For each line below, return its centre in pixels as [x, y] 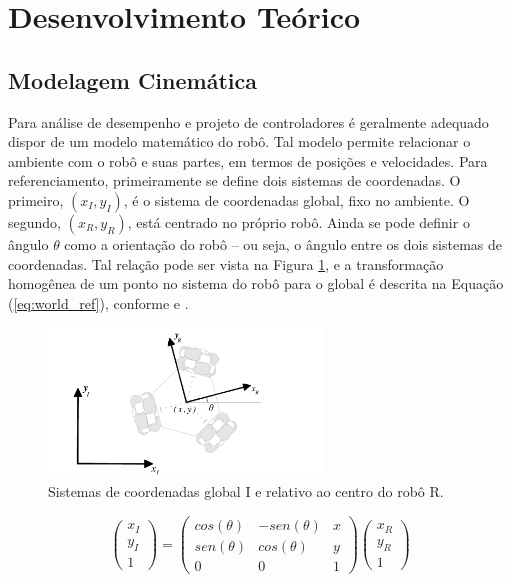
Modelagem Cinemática [132, 79]
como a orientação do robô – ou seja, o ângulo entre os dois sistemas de [283, 243]
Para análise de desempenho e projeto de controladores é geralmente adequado [248, 121]
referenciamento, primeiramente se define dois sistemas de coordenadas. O [234, 180]
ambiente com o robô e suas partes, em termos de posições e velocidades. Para [248, 160]
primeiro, [36, 199]
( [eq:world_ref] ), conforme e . [98, 302]
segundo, [34, 221]
